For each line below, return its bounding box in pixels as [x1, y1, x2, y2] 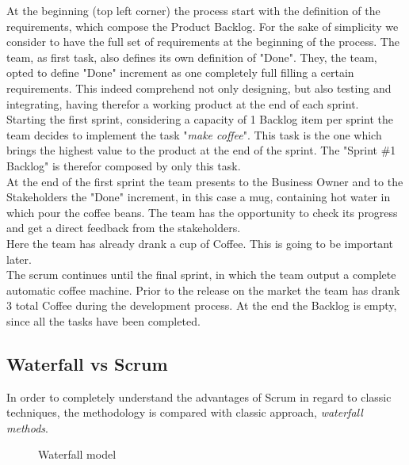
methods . [6, 419, 48, 436]
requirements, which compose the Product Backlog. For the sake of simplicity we [6, 17, 399, 34]
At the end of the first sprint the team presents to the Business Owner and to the [6, 173, 403, 189]
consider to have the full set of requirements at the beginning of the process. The [6, 33, 399, 50]
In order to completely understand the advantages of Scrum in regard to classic [6, 388, 392, 405]
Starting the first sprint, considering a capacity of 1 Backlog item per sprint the [6, 111, 394, 128]
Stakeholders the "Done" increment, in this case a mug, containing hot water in [6, 189, 391, 205]
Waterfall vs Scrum [6, 351, 168, 375]
